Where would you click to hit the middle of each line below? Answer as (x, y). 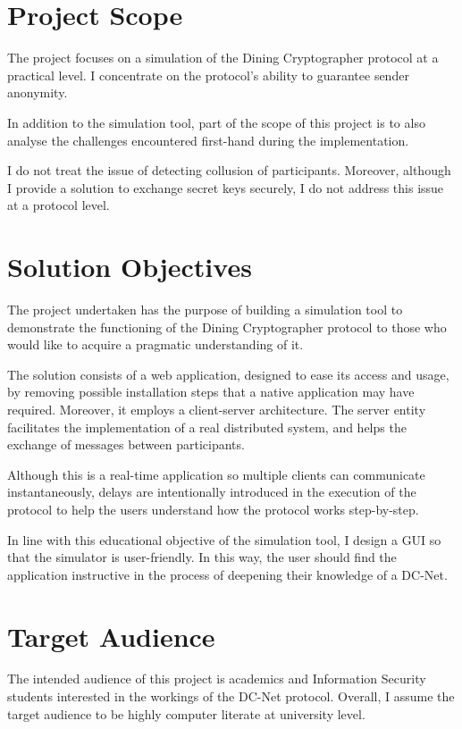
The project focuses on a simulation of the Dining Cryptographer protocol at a (223, 58)
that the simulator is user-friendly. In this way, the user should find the (202, 557)
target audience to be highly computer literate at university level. (186, 713)
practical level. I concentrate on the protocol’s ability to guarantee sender (208, 75)
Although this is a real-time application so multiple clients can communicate (216, 474)
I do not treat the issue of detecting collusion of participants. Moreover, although (229, 170)
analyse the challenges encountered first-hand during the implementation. (208, 140)
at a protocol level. (59, 205)
